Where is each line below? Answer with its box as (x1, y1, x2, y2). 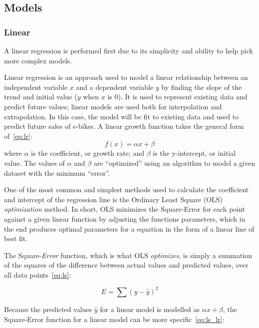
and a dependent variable (76, 81, 154, 92)
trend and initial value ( (4, 91, 77, 102)
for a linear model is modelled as (100, 304, 200, 314)
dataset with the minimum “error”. (4, 167, 110, 178)
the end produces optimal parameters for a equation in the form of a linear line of (4, 223, 255, 234)
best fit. (4, 233, 28, 244)
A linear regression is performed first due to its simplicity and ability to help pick (4, 45, 253, 55)
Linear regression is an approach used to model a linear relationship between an (4, 72, 248, 82)
